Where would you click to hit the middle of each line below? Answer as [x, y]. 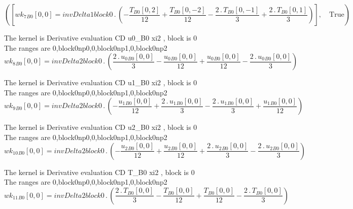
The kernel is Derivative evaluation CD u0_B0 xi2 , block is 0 [101, 38]
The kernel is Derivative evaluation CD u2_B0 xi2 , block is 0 [101, 127]
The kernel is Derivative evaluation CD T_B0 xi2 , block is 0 [99, 172]
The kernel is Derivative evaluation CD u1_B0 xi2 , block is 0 [101, 82]
